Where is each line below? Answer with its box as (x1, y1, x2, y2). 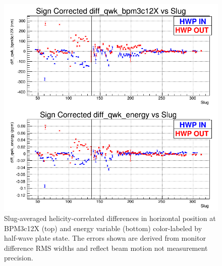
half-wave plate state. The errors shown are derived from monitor (4, 233, 206, 243)
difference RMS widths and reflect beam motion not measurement (4, 242, 208, 253)
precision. (4, 252, 33, 263)
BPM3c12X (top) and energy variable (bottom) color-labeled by (4, 223, 202, 233)
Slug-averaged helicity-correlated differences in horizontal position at (4, 212, 216, 223)
